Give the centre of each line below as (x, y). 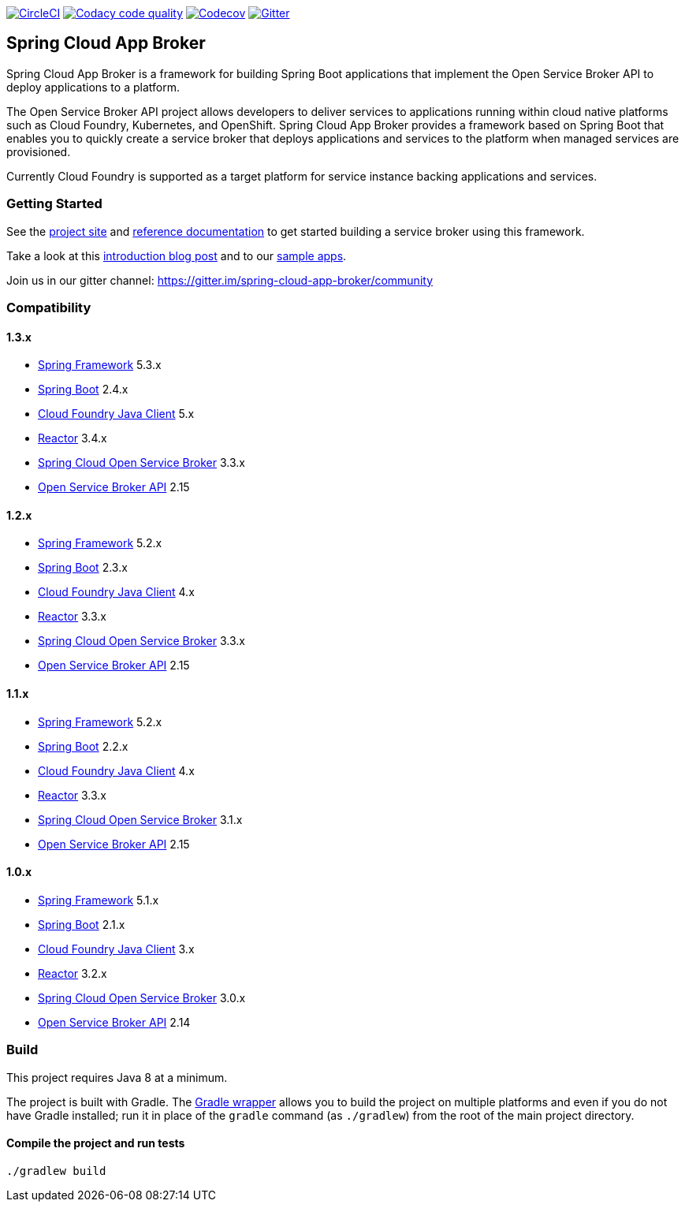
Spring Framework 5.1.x (99, 900)
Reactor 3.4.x (73, 438)
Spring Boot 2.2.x (83, 746)
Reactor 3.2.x (73, 973)
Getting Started (54, 204)
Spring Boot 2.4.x (83, 390)
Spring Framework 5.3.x (100, 365)
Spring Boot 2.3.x (83, 568)
